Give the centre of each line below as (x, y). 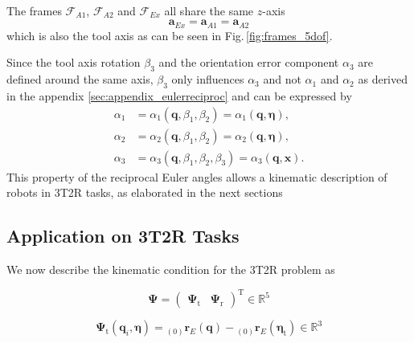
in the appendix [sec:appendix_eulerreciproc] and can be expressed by (179, 95)
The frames (34, 10)
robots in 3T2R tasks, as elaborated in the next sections (145, 192)
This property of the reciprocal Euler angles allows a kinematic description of (197, 176)
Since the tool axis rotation (74, 62)
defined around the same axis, (80, 79)
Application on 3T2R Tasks (123, 236)
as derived (383, 79)
